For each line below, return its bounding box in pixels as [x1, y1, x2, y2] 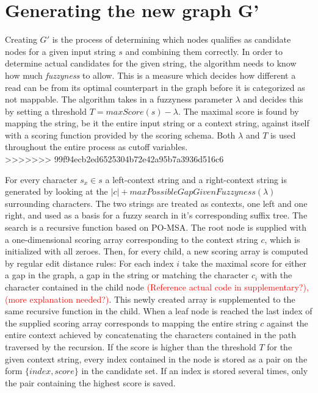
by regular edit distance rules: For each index [5, 256, 174, 269]
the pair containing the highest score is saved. [5, 376, 176, 389]
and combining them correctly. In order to [125, 45, 283, 57]
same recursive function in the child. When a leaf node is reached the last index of [5, 305, 313, 317]
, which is [264, 233, 300, 245]
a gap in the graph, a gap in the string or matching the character [5, 269, 249, 281]
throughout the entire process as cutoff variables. [5, 140, 188, 153]
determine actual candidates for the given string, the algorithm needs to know [5, 57, 297, 70]
